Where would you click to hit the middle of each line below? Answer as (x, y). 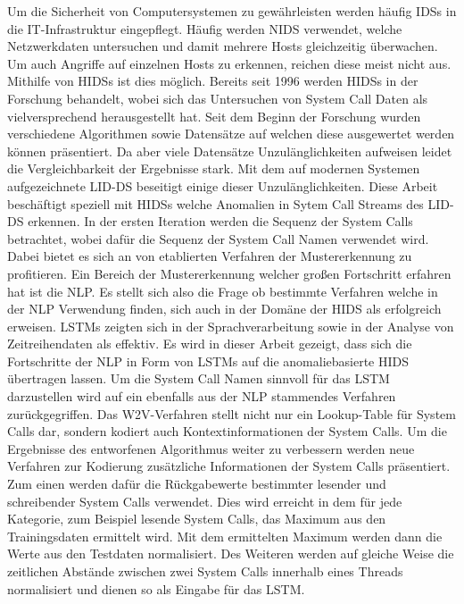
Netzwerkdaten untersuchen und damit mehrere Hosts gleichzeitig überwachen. (223, 46)
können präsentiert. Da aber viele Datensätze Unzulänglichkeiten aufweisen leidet (230, 151)
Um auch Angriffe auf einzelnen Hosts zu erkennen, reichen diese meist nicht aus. (229, 63)
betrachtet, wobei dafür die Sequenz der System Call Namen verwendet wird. (218, 238)
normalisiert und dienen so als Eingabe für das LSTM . (156, 588)
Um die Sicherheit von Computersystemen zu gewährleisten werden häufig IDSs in (232, 11)
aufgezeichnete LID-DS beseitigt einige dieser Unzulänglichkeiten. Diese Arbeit (223, 185)
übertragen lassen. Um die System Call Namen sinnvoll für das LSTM (199, 378)
